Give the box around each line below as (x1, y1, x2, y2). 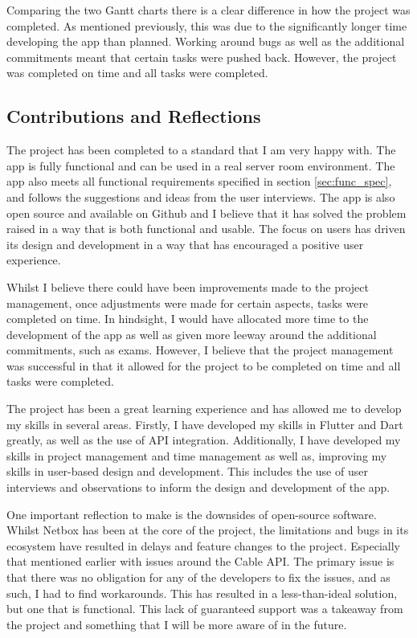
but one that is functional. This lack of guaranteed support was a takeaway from (6, 600, 403, 617)
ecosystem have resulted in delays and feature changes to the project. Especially (6, 537, 400, 554)
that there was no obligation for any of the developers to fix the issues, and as (6, 569, 390, 586)
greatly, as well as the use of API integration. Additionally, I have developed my (6, 431, 401, 448)
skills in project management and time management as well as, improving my (6, 447, 387, 464)
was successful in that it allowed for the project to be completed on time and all (6, 357, 401, 374)
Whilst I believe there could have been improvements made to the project (6, 278, 369, 295)
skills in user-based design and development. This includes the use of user (6, 463, 368, 480)
